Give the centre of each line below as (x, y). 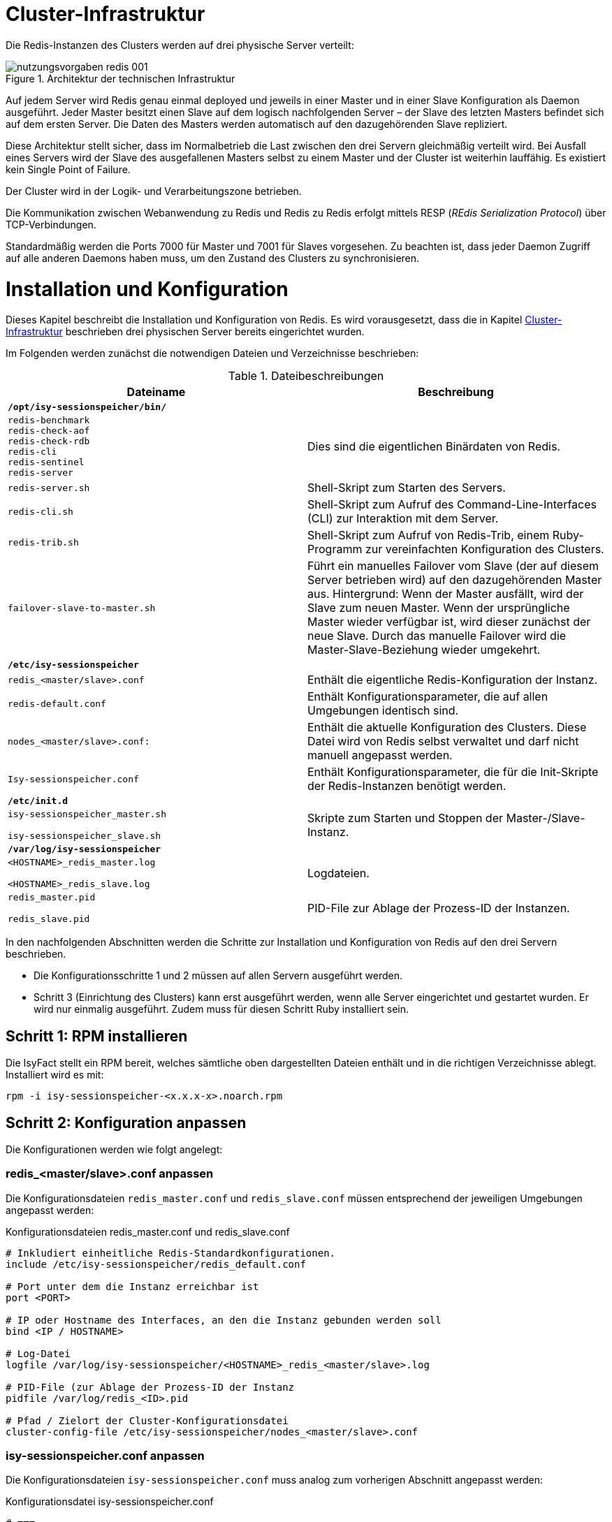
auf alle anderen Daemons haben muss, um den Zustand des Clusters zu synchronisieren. (213, 258)
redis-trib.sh (43, 542)
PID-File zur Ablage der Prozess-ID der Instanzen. (439, 908)
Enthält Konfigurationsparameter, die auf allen (428, 697)
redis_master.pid (52, 898)
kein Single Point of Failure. (68, 169)
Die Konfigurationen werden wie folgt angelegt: (114, 1149)
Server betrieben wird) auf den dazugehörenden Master (455, 580)
